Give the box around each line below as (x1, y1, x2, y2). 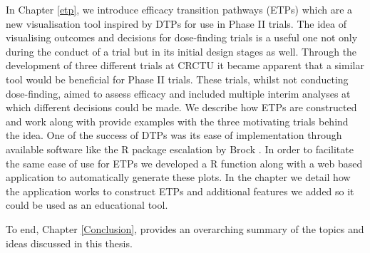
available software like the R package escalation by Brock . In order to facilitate (6, 141, 354, 156)
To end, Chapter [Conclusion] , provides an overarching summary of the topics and (6, 221, 364, 236)
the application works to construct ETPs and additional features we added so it (6, 183, 354, 198)
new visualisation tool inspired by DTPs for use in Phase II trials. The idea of (6, 16, 347, 31)
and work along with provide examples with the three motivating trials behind (6, 113, 349, 128)
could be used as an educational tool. (6, 197, 168, 212)
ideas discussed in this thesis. (6, 235, 133, 250)
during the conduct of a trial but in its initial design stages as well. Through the (6, 43, 357, 58)
